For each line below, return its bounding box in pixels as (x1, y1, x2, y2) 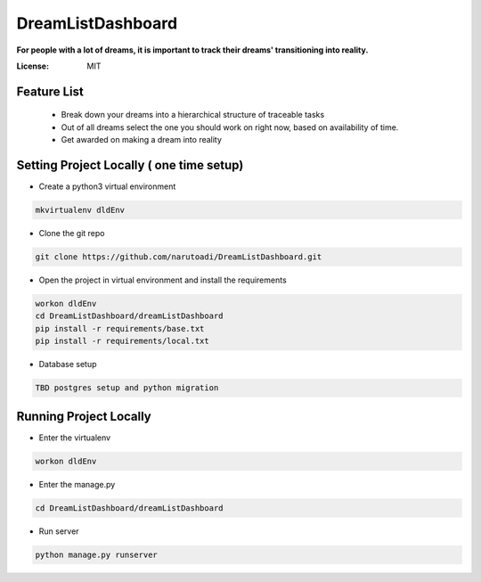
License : (16, 61, 49, 71)
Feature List (16, 84, 84, 99)
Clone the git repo (38, 228, 106, 238)
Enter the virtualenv (38, 432, 111, 443)
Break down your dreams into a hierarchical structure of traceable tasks (61, 110, 325, 120)
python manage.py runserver (35, 549, 158, 560)
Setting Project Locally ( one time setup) (16, 157, 244, 173)
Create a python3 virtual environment (38, 181, 176, 192)
